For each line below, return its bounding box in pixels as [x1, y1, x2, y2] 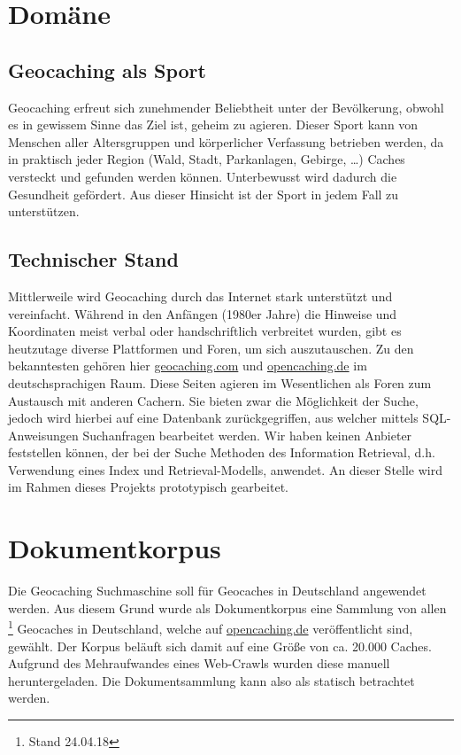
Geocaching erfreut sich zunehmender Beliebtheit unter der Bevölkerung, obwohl [8, 97, 444, 116]
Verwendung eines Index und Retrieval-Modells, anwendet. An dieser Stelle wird [8, 460, 442, 479]
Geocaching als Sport [8, 56, 206, 83]
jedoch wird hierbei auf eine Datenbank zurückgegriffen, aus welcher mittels [8, 409, 419, 427]
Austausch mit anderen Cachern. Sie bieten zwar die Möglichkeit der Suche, [8, 391, 419, 409]
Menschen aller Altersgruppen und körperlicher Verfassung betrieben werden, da [8, 132, 444, 151]
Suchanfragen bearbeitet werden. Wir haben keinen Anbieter [82, 425, 412, 444]
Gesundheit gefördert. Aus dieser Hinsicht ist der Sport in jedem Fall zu [8, 184, 399, 203]
